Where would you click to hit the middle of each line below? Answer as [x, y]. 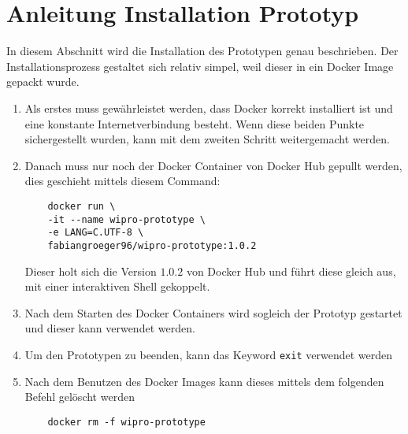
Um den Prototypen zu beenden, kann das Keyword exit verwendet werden [208, 354]
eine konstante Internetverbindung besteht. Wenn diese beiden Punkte [195, 123]
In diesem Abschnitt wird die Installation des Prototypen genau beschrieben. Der [202, 51]
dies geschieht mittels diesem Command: [122, 181]
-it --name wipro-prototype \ [126, 219]
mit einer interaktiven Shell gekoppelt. [117, 286]
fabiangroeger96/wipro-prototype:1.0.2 [152, 245]
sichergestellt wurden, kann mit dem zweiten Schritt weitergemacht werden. [207, 139]
